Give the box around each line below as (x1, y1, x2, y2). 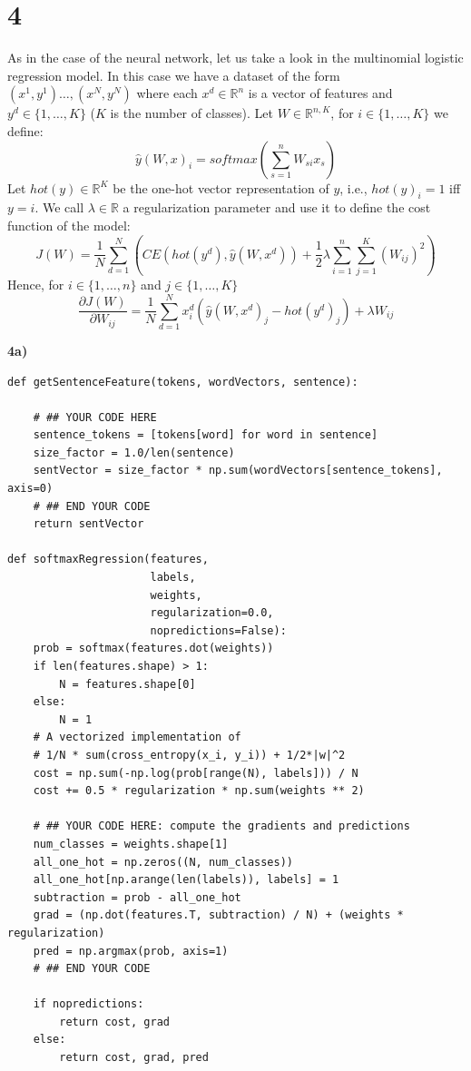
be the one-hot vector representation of (113, 178, 329, 197)
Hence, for (7, 275, 64, 294)
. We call (34, 198, 84, 217)
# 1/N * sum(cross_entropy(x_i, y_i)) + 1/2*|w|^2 (33, 748, 346, 761)
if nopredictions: (33, 997, 144, 1011)
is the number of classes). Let (110, 103, 273, 123)
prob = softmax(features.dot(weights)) (33, 642, 274, 655)
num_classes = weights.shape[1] (33, 837, 229, 850)
